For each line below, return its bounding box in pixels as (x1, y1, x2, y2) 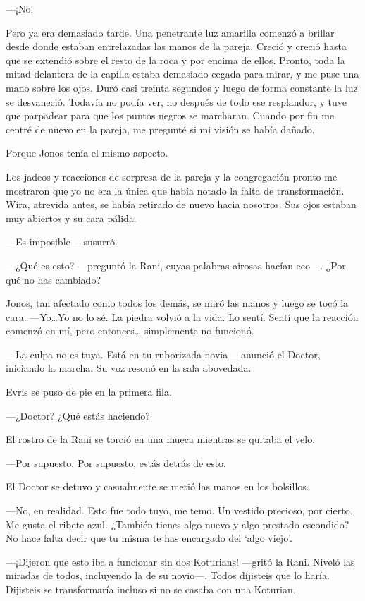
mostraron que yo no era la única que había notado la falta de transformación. (6, 183, 345, 198)
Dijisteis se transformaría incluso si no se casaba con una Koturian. (6, 582, 296, 596)
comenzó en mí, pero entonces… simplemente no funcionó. (6, 323, 254, 338)
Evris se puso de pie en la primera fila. (6, 384, 172, 399)
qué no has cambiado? (6, 272, 101, 286)
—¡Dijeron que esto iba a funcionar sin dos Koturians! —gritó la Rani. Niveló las (6, 554, 355, 569)
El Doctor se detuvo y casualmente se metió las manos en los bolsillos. (6, 479, 309, 494)
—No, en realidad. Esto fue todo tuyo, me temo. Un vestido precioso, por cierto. (6, 503, 353, 518)
